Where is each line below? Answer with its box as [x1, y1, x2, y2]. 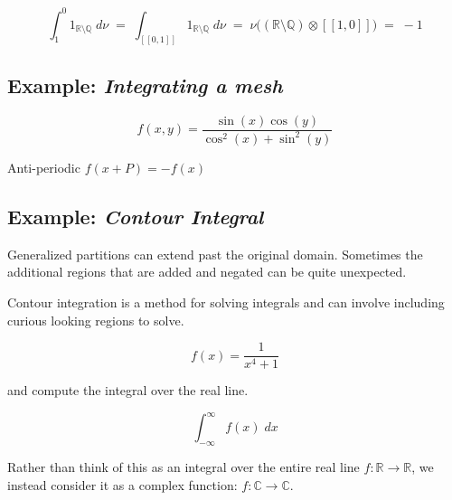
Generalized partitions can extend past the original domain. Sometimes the [7, 244, 423, 263]
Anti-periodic [7, 157, 80, 176]
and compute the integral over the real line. [7, 381, 249, 400]
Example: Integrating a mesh [7, 71, 283, 99]
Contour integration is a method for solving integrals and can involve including [7, 292, 445, 311]
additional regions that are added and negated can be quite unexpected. [7, 262, 407, 281]
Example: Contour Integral [7, 202, 264, 230]
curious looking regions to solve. [7, 310, 184, 329]
